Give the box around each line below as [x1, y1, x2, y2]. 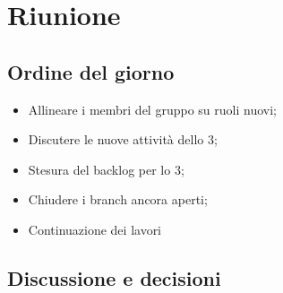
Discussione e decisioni [7, 263, 221, 291]
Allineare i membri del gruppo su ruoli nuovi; [28, 99, 277, 118]
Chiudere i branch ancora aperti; [28, 190, 208, 209]
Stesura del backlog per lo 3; [28, 159, 184, 178]
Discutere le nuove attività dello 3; [28, 130, 218, 149]
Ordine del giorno [7, 57, 175, 85]
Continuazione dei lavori [28, 220, 162, 238]
